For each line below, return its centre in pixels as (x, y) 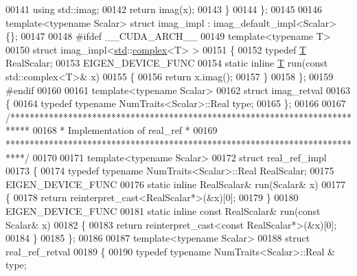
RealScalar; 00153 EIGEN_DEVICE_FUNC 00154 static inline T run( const (167, 63)
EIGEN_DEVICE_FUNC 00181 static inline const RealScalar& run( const (163, 210)
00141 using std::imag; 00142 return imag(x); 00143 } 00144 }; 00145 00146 (164, 9)
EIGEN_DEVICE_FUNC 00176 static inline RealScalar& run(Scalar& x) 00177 (176, 184)
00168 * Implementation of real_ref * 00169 (125, 130)
